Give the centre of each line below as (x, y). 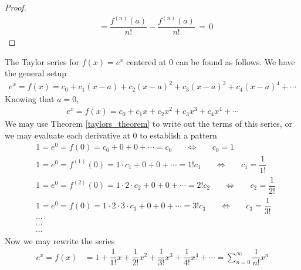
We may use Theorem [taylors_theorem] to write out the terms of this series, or (148, 124)
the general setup (36, 73)
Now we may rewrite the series (60, 240)
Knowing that (30, 99)
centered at (146, 61)
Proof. (16, 7)
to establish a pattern (178, 135)
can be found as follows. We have (235, 61)
